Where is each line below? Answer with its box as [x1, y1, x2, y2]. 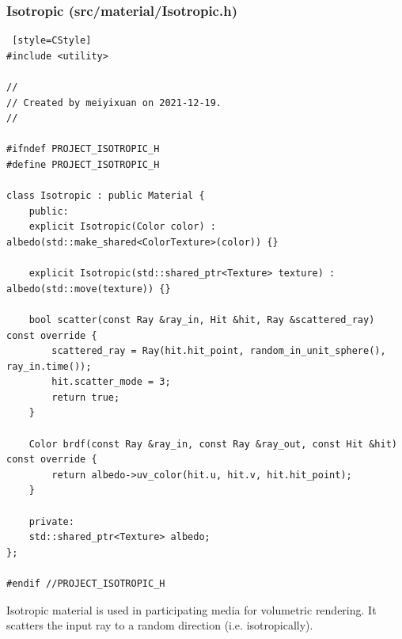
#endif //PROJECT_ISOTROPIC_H [6, 578, 165, 589]
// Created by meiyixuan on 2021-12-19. [6, 97, 222, 108]
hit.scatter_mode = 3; [51, 376, 171, 388]
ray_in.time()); [6, 360, 92, 372]
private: [28, 515, 74, 527]
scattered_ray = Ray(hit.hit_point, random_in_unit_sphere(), [51, 345, 386, 357]
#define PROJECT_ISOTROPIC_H [6, 158, 160, 170]
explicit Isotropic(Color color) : [28, 221, 216, 233]
